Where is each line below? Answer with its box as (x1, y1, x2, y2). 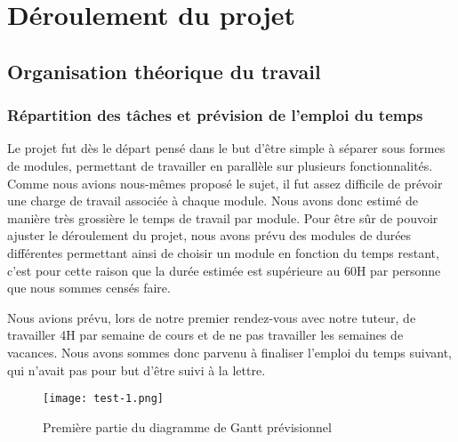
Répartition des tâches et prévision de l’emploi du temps (7, 104, 423, 126)
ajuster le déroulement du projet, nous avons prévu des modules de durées (7, 226, 412, 245)
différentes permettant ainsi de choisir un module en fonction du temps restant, (7, 243, 439, 261)
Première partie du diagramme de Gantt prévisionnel (43, 417, 332, 436)
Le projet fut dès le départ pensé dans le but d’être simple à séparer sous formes (7, 139, 446, 157)
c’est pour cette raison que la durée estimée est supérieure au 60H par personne (7, 261, 441, 279)
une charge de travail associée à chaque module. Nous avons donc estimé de (7, 191, 418, 210)
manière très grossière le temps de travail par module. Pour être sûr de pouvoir (7, 208, 438, 227)
